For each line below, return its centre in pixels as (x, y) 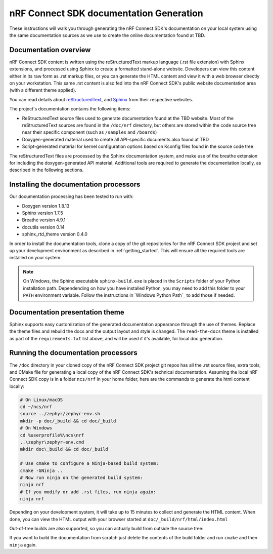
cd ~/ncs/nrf (36, 407)
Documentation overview (50, 50)
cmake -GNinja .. (41, 470)
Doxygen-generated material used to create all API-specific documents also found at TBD (116, 139)
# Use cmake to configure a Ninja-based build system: (89, 464)
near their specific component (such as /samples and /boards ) (89, 132)
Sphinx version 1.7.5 (42, 213)
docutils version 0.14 (43, 227)
